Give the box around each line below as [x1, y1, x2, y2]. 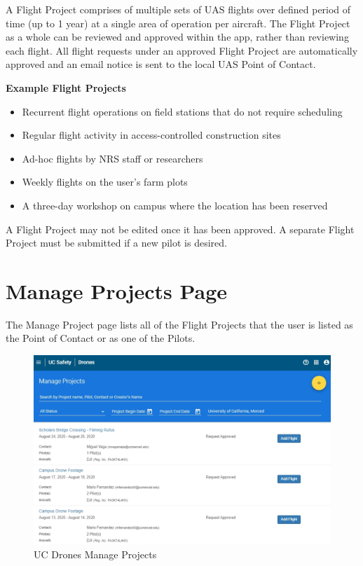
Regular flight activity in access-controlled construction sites [22, 127, 281, 142]
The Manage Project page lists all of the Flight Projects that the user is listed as [6, 317, 353, 331]
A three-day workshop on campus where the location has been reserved [22, 198, 328, 212]
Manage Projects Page [6, 276, 228, 305]
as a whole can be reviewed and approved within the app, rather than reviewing [6, 29, 349, 44]
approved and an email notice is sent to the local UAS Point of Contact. [6, 57, 316, 71]
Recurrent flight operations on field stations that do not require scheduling [22, 104, 343, 118]
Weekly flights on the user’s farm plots [22, 174, 188, 189]
